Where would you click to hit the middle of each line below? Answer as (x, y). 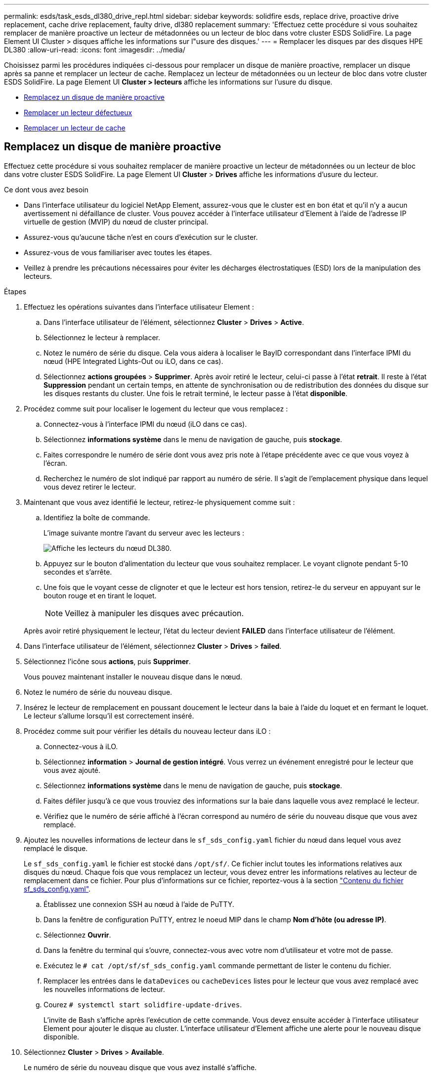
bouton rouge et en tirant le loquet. (100, 595)
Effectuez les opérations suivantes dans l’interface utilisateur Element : (139, 307)
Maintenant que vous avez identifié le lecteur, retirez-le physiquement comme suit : (159, 502)
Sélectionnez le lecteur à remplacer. (102, 337)
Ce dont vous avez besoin (46, 189)
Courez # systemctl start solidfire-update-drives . (143, 1004)
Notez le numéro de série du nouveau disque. (98, 692)
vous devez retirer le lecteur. (90, 487)
